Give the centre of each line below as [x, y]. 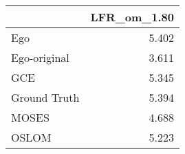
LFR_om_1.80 [132, 17]
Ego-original [40, 57]
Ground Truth [45, 97]
